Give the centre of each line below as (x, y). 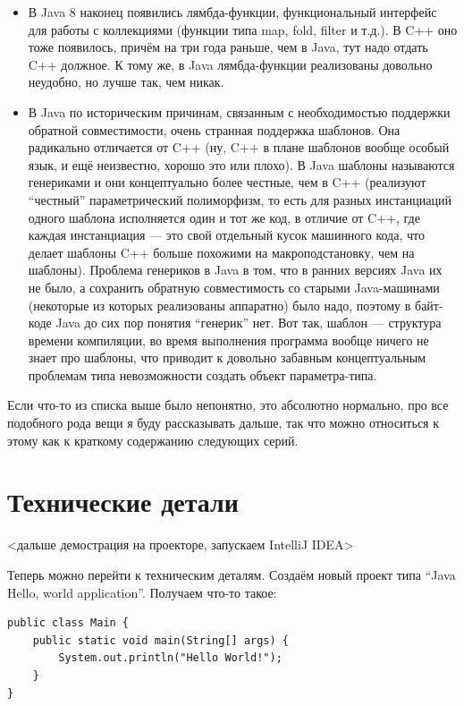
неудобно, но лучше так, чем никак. (126, 82)
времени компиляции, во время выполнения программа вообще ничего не (228, 340)
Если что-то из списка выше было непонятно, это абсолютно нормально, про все (228, 405)
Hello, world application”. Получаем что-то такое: (142, 592)
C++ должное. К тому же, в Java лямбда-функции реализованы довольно (230, 64)
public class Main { (68, 623)
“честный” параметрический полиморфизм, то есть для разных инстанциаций (240, 199)
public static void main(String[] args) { (160, 640)
